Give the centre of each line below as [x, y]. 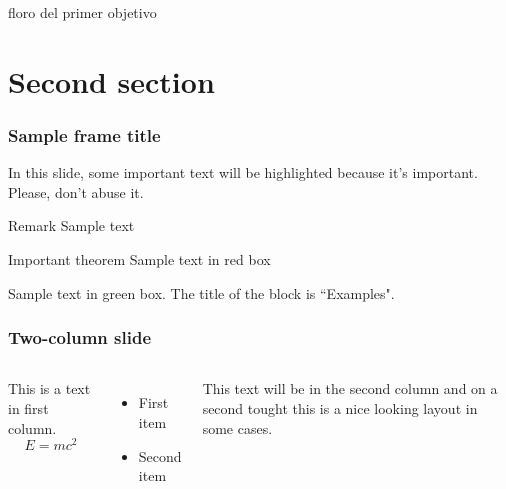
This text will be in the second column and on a [350, 388]
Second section [111, 80]
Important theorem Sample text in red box [139, 258]
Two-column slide [80, 337]
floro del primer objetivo [82, 12]
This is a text [49, 388]
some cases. [237, 427]
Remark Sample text [71, 225]
